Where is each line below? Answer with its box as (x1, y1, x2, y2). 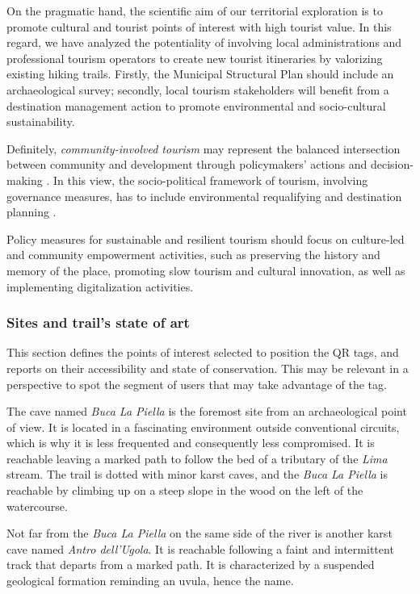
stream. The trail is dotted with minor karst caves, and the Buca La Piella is (6, 466, 388, 483)
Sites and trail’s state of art (6, 312, 190, 333)
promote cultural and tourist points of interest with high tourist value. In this (6, 18, 392, 35)
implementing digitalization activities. (6, 278, 194, 295)
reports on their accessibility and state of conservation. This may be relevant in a (6, 359, 409, 376)
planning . (6, 203, 57, 220)
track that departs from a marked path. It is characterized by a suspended (6, 556, 375, 573)
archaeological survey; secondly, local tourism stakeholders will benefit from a (6, 81, 389, 98)
